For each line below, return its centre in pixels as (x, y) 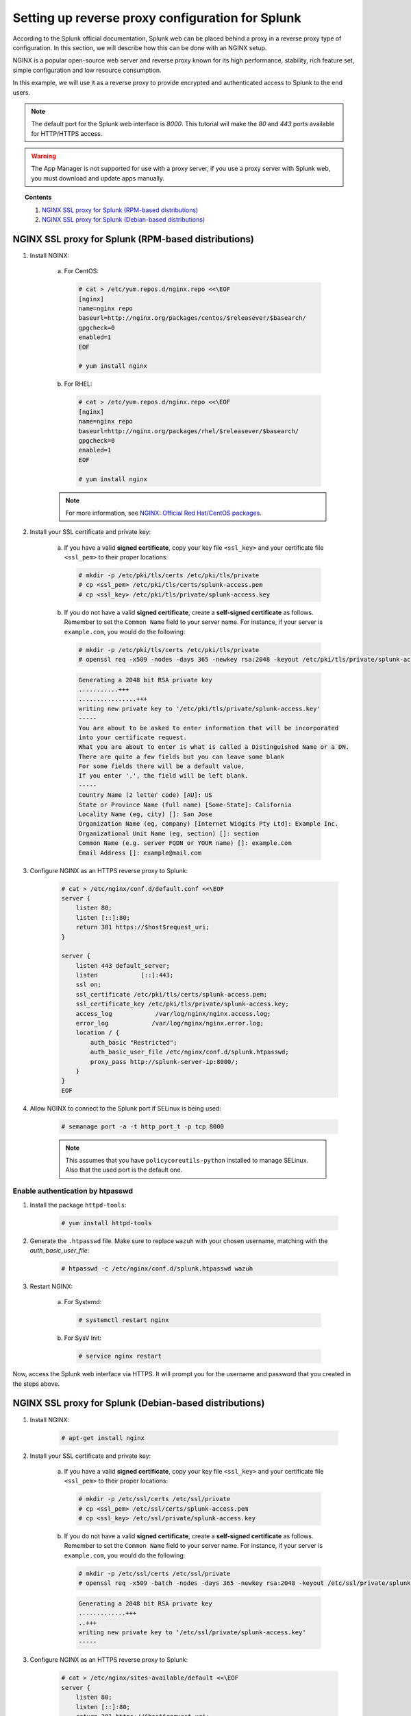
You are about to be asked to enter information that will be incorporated (209, 728)
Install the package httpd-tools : (78, 1205)
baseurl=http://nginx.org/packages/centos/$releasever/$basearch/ (192, 318)
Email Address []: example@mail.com (140, 853)
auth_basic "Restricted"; (134, 1042)
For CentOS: (82, 271)
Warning (43, 156)
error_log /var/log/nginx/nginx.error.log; (170, 1023)
